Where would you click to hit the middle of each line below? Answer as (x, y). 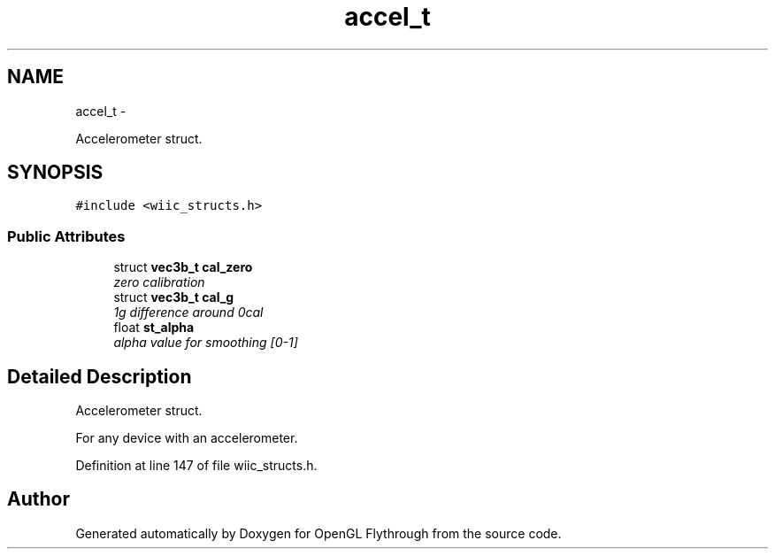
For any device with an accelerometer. (187, 438)
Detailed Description (100, 376)
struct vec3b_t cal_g (174, 297)
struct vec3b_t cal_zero (183, 267)
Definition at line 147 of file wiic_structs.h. (196, 466)
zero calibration (159, 282)
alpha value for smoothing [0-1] (206, 343)
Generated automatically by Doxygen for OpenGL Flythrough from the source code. (318, 533)
